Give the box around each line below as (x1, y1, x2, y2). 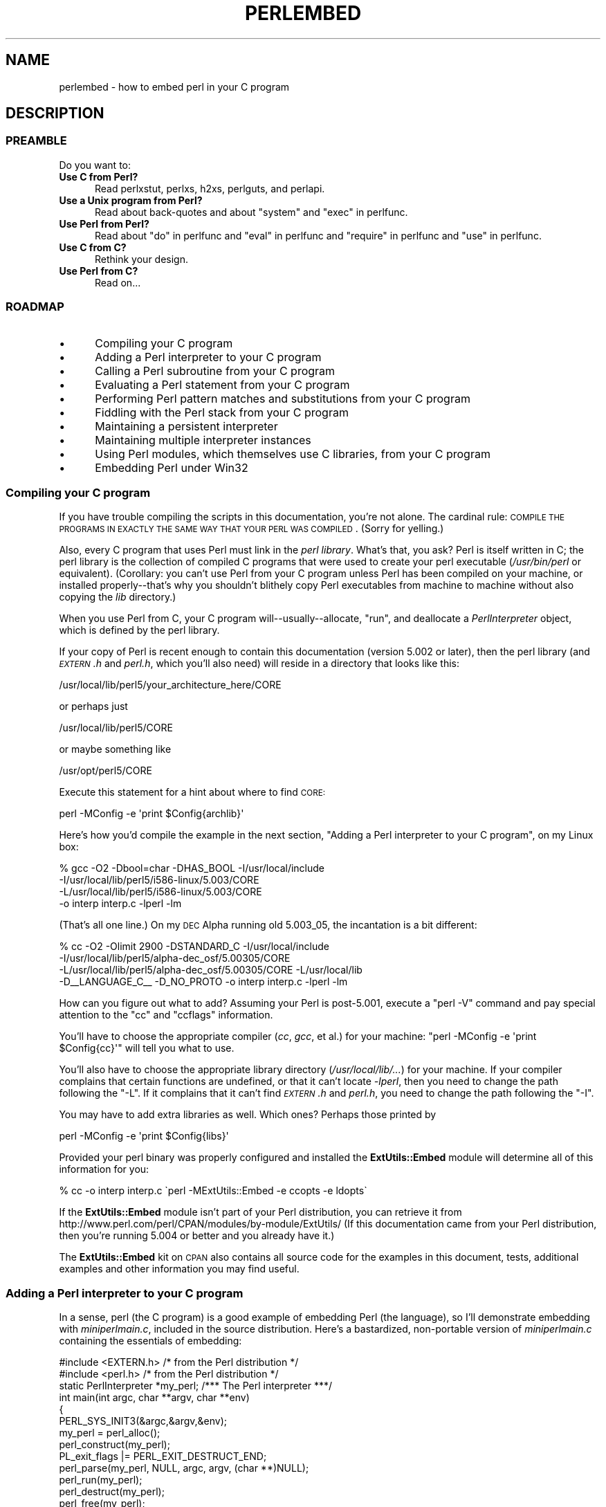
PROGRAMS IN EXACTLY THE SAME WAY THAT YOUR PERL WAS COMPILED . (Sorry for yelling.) (59, 522, 444, 535)
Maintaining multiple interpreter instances (95, 432, 311, 447)
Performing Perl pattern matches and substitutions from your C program (95, 391, 470, 405)
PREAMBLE (6, 134, 67, 148)
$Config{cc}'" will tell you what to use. (59, 1042, 235, 1054)
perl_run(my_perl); (59, 1474, 143, 1486)
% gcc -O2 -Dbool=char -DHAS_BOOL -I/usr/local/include (59, 862, 325, 875)
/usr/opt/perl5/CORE (59, 765, 152, 777)
